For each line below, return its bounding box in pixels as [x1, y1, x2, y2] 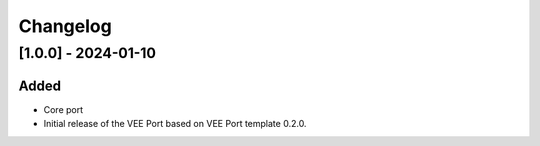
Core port [43, 103, 84, 115]
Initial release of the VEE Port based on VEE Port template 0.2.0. [43, 118, 307, 130]
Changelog [18, 15, 112, 37]
